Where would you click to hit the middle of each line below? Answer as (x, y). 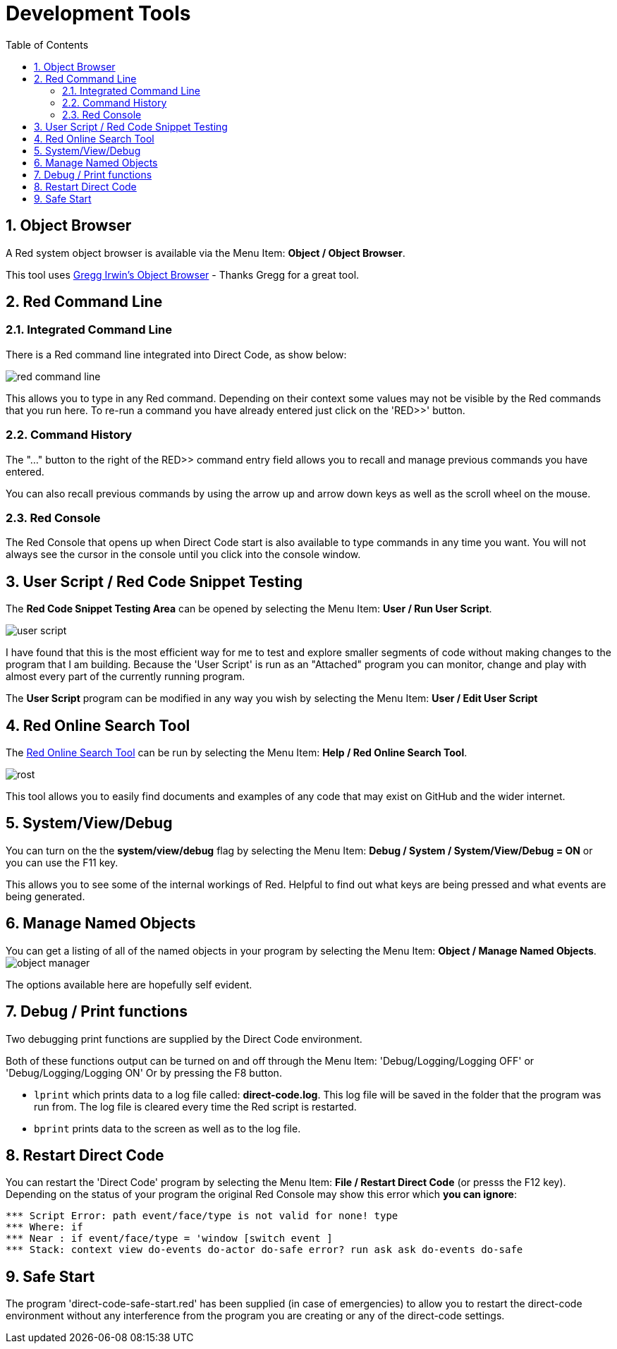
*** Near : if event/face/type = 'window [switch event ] (169, 1239)
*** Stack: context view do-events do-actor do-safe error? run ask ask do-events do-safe (264, 1250)
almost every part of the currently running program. (126, 677)
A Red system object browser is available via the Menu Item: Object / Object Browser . (206, 253)
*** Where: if (44, 1227)
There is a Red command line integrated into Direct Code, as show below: (176, 354)
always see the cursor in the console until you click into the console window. (183, 555)
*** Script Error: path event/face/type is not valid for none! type (202, 1216)
